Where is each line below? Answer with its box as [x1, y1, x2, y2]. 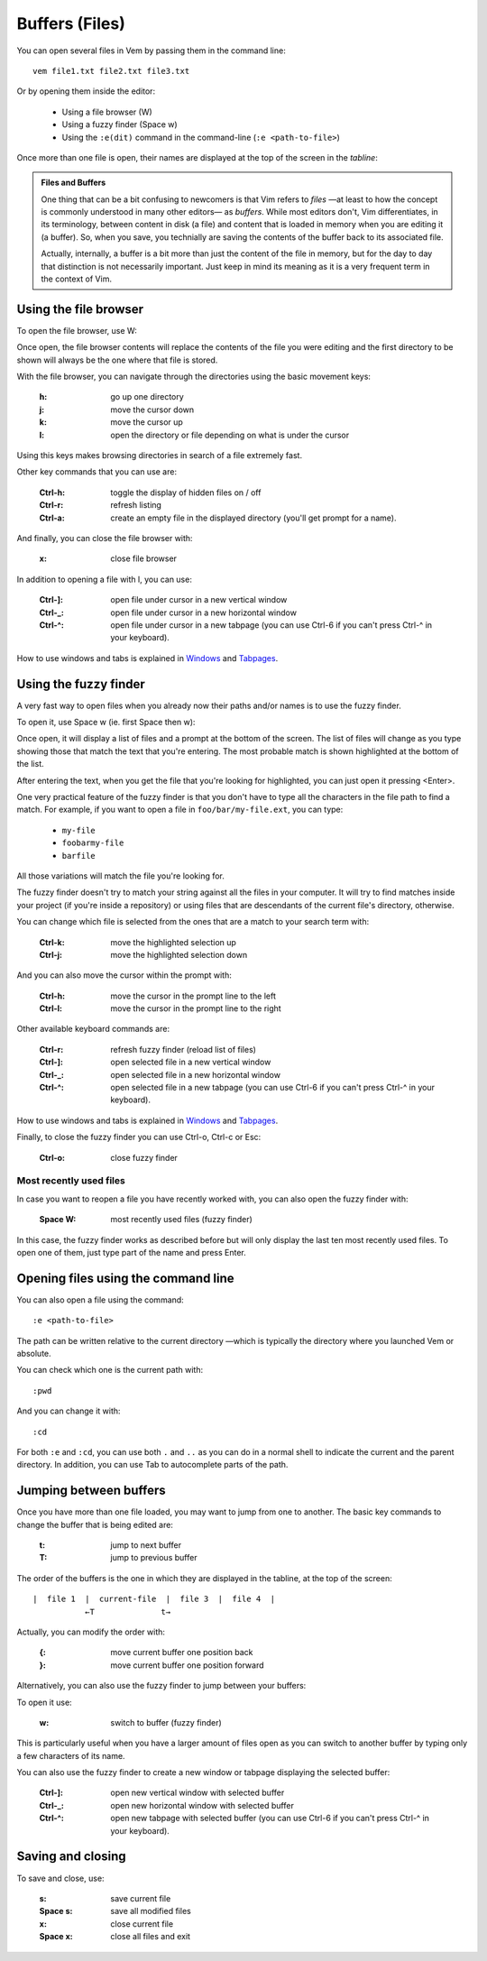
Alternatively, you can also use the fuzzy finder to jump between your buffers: [16, 1680, 307, 1691]
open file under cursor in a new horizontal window [110, 607, 298, 618]
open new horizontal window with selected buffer [110, 1800, 295, 1810]
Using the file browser [16, 301, 144, 317]
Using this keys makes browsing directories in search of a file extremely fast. [16, 450, 302, 461]
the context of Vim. [41, 273, 113, 284]
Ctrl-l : [39, 1003, 63, 1014]
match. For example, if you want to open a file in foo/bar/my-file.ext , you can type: [16, 804, 344, 815]
